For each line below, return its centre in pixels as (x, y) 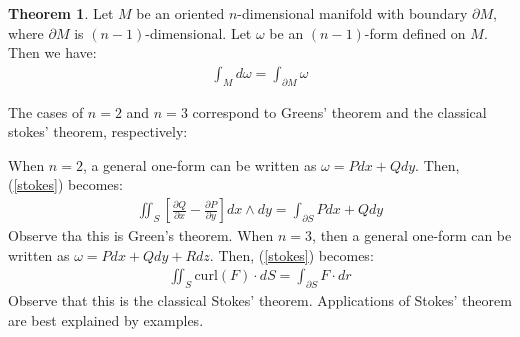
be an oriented (180, 13)
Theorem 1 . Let (61, 13)
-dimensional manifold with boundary (352, 13)
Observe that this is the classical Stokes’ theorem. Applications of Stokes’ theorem (260, 300)
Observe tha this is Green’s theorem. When (141, 235)
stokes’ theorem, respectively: (98, 131)
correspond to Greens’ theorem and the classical (339, 111)
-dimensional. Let (198, 32)
